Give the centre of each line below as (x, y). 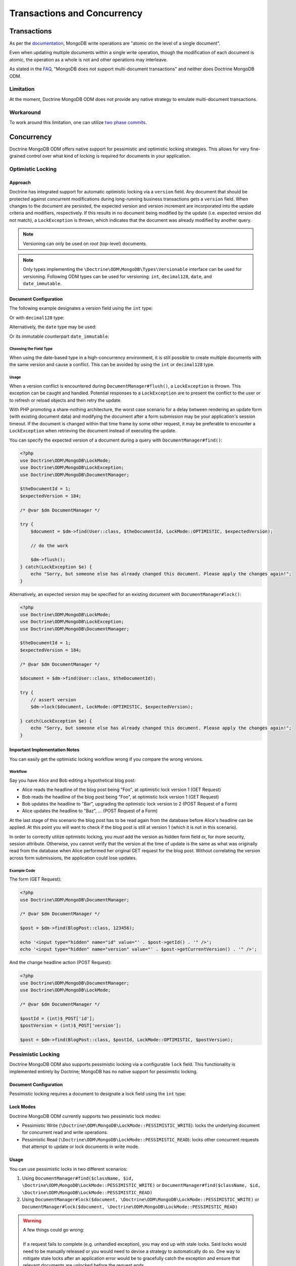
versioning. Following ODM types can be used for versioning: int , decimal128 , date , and (117, 276)
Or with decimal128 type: (37, 318)
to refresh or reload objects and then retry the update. (66, 400)
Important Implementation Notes (44, 750)
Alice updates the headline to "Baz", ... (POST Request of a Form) (90, 811)
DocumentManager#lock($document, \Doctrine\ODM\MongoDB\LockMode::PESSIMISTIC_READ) (130, 1207)
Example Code (22, 871)
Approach (20, 182)
